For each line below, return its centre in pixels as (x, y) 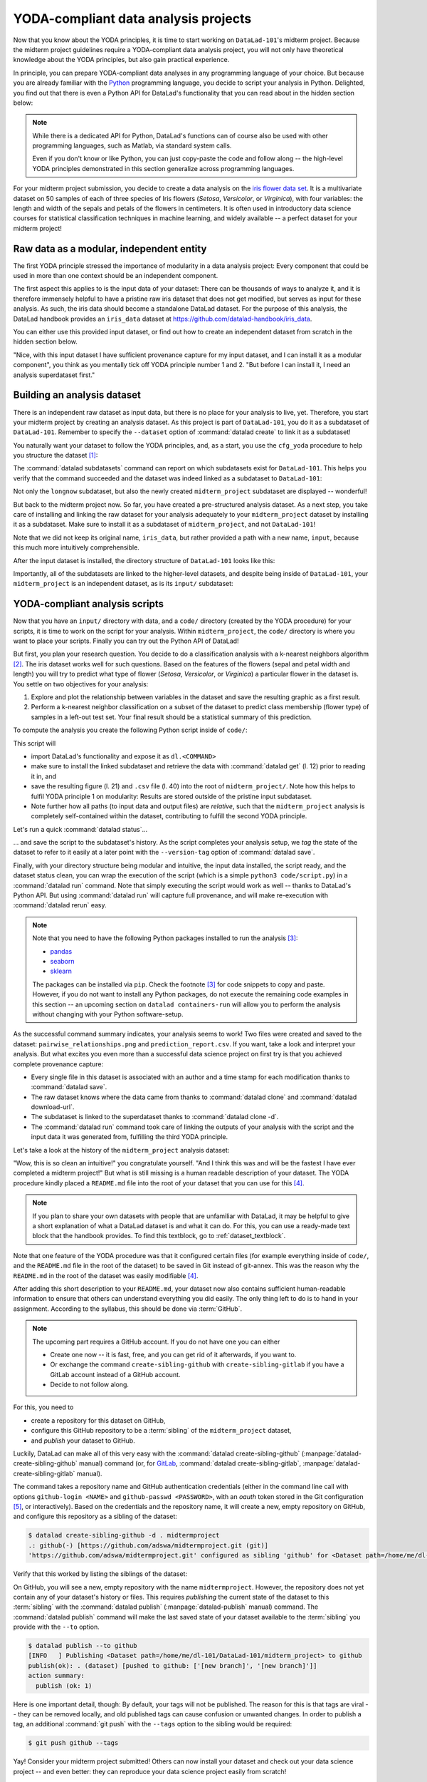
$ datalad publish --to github (83, 1646)
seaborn (62, 961)
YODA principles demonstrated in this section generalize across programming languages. (163, 168)
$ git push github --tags (73, 1743)
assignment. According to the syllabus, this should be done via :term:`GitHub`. (127, 1309)
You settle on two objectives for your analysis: (81, 684)
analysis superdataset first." (54, 375)
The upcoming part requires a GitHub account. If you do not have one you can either (156, 1341)
